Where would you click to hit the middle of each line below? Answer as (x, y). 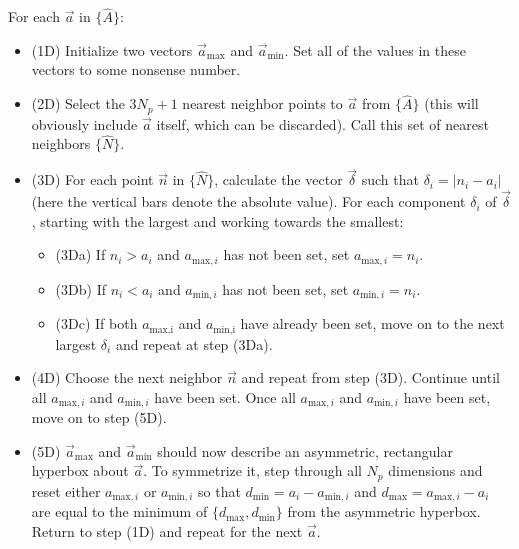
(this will (451, 103)
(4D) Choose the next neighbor (127, 377)
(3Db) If (80, 288)
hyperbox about (80, 470)
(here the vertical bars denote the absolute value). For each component (248, 201)
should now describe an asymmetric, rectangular (305, 450)
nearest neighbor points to (262, 103)
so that (219, 490)
